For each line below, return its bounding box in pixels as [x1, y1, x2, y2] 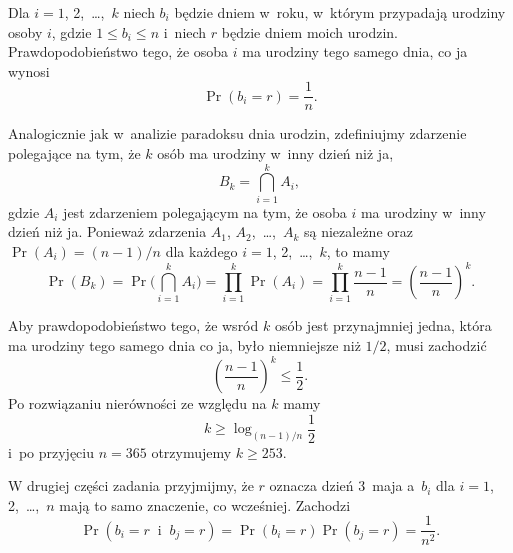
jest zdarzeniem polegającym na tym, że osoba [63, 201, 347, 222]
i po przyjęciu [8, 441, 95, 462]
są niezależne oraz [304, 221, 413, 242]
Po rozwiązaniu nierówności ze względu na [8, 393, 267, 414]
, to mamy [326, 240, 390, 261]
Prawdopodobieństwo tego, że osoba [8, 41, 229, 62]
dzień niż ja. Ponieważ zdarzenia [8, 221, 207, 242]
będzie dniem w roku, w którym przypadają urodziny [174, 2, 506, 22]
